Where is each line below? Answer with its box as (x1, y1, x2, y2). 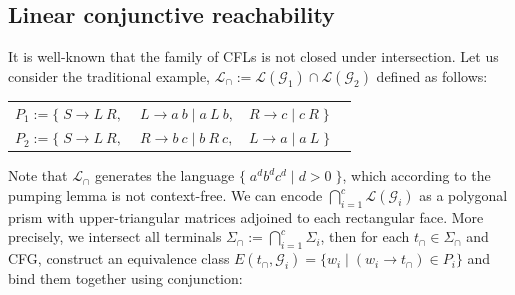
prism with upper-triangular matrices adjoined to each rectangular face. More (8, 206, 484, 227)
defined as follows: (376, 65, 488, 86)
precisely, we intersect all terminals (8, 226, 222, 247)
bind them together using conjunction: (8, 268, 243, 289)
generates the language (94, 165, 235, 186)
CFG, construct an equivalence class (8, 248, 230, 269)
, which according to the (342, 165, 491, 186)
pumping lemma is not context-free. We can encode (8, 185, 323, 206)
